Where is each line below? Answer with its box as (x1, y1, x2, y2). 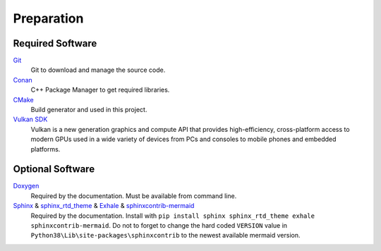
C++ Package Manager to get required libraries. (30, 85, 170, 94)
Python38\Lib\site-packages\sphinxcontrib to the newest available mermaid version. (30, 231, 301, 240)
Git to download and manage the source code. (30, 66, 166, 74)
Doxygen (13, 182, 40, 190)
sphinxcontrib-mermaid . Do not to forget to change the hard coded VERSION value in (30, 221, 288, 230)
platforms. (30, 145, 61, 153)
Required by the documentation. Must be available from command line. (30, 191, 237, 200)
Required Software (13, 37, 97, 49)
